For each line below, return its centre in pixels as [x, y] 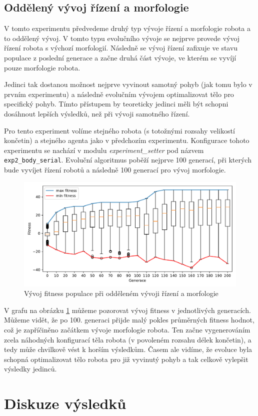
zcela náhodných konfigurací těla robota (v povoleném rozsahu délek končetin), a [128, 339]
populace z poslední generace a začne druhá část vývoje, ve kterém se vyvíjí [120, 57]
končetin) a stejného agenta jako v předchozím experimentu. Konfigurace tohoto [127, 140]
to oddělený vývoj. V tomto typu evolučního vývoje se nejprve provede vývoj [122, 38]
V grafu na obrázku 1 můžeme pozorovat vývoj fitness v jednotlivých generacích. [127, 310]
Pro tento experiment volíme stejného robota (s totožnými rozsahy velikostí [119, 130]
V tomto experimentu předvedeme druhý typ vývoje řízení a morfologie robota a [127, 28]
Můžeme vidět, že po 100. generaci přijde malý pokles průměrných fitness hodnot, [129, 320]
